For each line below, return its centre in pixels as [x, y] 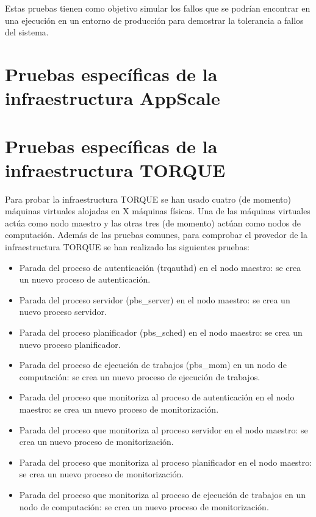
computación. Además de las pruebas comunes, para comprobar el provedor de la [156, 235]
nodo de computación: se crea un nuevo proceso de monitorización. [144, 506]
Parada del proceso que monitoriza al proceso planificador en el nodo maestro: [166, 462]
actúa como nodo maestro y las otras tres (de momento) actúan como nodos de [153, 222]
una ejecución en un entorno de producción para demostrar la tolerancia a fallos [154, 20]
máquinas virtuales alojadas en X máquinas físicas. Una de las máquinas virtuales [158, 211]
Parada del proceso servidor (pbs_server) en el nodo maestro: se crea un [155, 299]
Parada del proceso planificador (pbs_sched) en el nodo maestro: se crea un [161, 332]
